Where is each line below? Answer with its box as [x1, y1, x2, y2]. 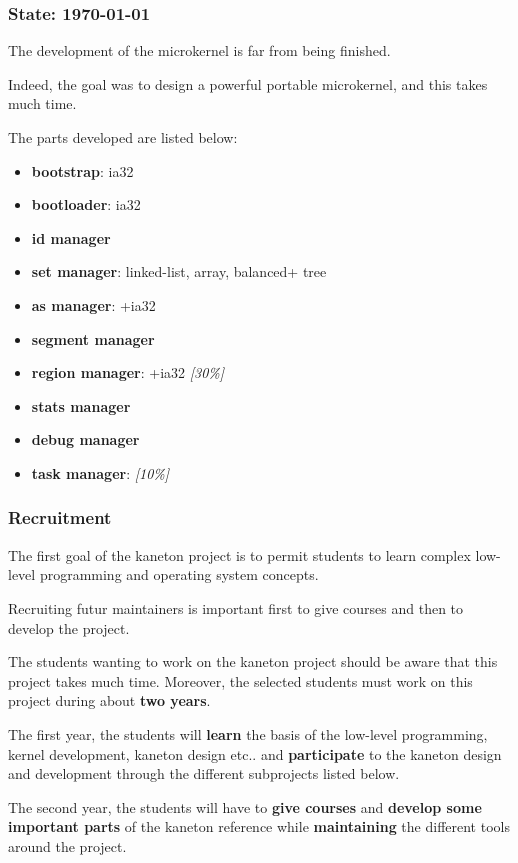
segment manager [31, 328, 155, 349]
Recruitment [8, 505, 112, 530]
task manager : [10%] [31, 462, 170, 483]
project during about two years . [8, 690, 211, 711]
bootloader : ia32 [31, 194, 141, 215]
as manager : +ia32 [31, 294, 156, 315]
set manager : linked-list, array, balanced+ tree [31, 261, 327, 282]
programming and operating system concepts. [39, 564, 319, 585]
